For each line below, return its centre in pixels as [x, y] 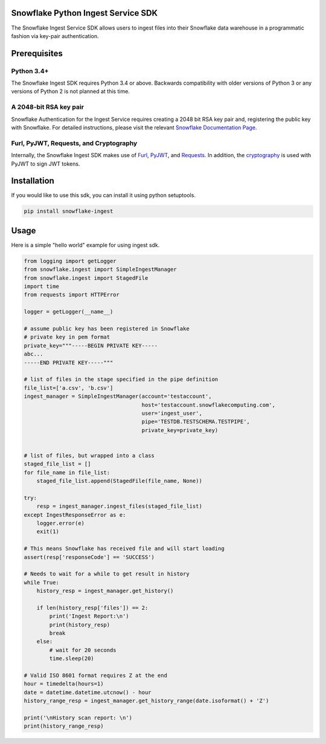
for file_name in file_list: [67, 472]
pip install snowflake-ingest [69, 211]
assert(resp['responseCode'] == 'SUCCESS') [89, 557]
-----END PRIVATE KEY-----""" [69, 362]
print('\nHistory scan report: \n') [78, 717]
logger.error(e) [60, 523]
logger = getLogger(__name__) [69, 312]
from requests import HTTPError [72, 295]
